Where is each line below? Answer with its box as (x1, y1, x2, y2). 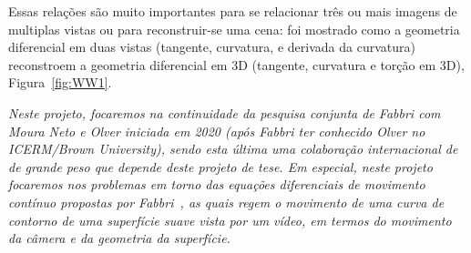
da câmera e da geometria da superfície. (8, 228, 230, 248)
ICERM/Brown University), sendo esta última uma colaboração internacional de (8, 139, 458, 158)
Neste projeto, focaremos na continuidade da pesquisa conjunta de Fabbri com (8, 103, 441, 122)
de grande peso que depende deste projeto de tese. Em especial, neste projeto (8, 157, 433, 176)
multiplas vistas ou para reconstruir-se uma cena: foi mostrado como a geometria (8, 19, 460, 38)
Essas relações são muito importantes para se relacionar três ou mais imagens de (8, 2, 457, 20)
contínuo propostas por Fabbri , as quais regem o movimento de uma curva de (8, 192, 445, 211)
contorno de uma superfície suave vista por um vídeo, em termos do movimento (8, 210, 452, 229)
